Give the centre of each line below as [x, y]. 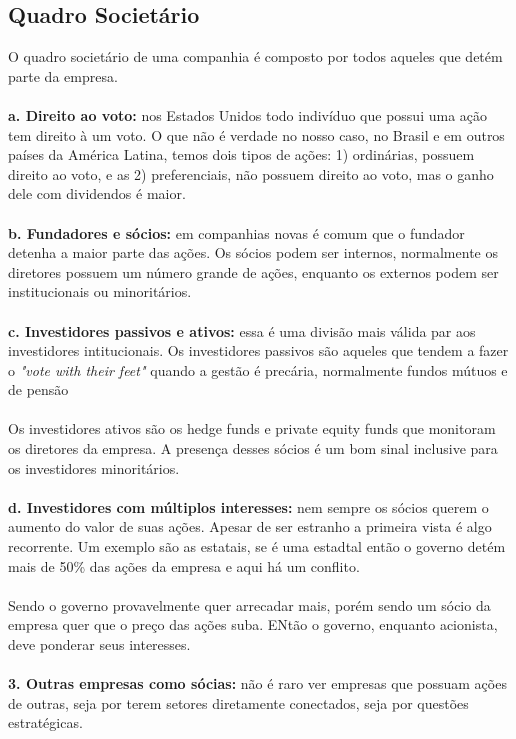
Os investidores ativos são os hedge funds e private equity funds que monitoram [252, 428]
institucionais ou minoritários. [100, 291]
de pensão [38, 389]
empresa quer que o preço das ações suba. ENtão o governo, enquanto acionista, [253, 624]
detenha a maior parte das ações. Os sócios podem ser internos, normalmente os [253, 252]
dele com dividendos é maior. [97, 193]
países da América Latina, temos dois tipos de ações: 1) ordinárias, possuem [241, 154]
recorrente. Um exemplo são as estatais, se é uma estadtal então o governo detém [257, 546]
